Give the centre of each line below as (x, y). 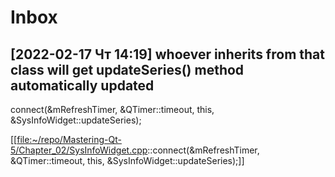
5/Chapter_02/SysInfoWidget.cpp (79, 150)
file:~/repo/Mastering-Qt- (69, 139)
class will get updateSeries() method (127, 69)
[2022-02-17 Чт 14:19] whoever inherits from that (167, 54)
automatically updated (82, 85)
